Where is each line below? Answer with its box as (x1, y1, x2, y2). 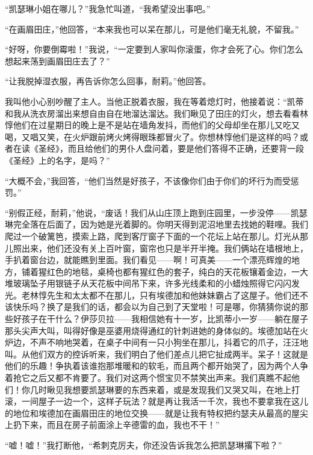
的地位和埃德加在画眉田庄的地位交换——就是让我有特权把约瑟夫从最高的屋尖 (5, 406, 308, 419)
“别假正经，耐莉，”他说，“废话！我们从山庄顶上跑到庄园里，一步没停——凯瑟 (5, 206, 308, 218)
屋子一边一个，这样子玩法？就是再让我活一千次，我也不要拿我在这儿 (38, 395, 308, 407)
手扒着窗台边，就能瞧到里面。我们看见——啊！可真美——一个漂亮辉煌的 (5, 253, 291, 266)
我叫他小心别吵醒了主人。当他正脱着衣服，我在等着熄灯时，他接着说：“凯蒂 (5, 94, 304, 107)
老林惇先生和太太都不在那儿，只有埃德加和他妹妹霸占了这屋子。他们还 (21, 288, 300, 301)
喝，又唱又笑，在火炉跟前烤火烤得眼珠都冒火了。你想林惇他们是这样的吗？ (5, 130, 300, 143)
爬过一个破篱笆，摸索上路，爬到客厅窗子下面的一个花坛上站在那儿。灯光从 (5, 229, 300, 242)
